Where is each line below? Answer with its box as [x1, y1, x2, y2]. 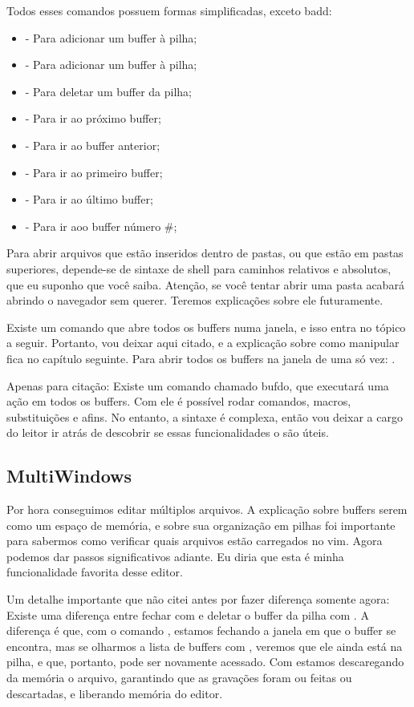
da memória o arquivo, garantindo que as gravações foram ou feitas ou [6, 669, 352, 686]
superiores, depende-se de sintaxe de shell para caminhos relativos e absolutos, [6, 260, 392, 277]
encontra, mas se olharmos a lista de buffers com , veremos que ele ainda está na [6, 637, 403, 654]
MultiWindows [6, 463, 132, 488]
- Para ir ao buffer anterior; [25, 136, 160, 153]
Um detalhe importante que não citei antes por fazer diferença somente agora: [6, 591, 390, 608]
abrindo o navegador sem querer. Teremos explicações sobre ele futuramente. [6, 292, 384, 309]
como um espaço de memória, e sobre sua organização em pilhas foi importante [6, 516, 396, 533]
